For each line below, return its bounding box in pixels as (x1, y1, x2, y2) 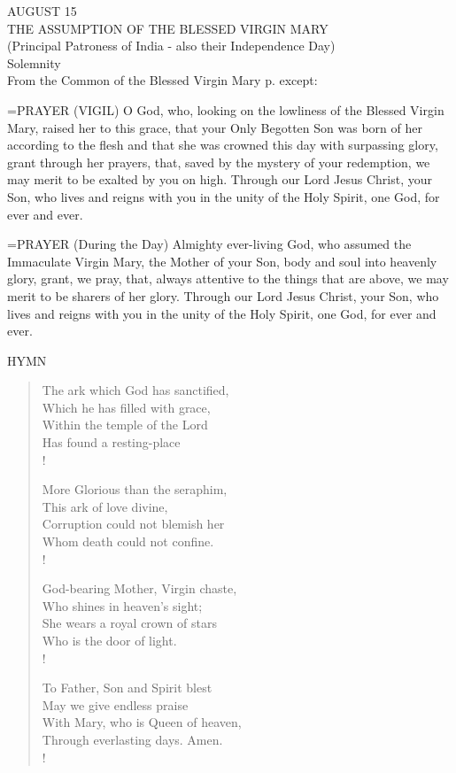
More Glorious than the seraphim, (42, 480, 228, 499)
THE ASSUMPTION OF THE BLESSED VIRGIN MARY (7, 19, 328, 37)
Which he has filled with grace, (42, 398, 211, 416)
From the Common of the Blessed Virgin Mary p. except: (7, 71, 318, 89)
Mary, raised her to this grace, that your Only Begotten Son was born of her (7, 118, 422, 136)
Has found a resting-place (42, 433, 181, 452)
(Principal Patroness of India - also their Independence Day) (7, 36, 336, 55)
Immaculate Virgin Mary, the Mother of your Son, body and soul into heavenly (7, 251, 437, 270)
